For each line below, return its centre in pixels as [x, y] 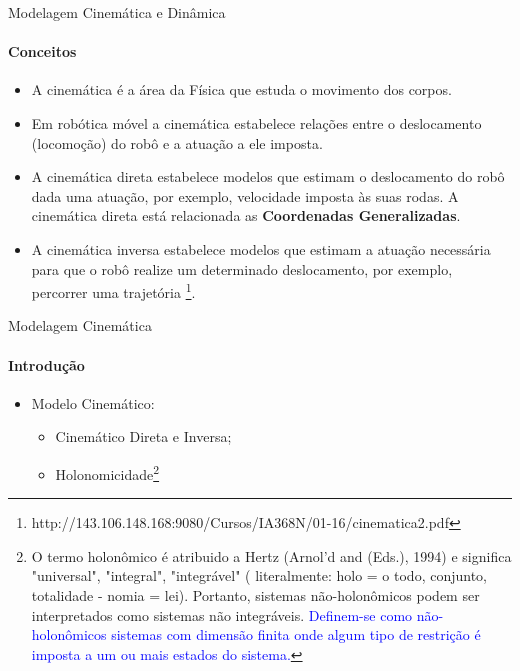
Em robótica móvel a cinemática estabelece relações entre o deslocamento [256, 122]
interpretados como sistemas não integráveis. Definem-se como [222, 614]
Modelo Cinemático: [93, 402]
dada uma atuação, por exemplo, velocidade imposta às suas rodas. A [245, 195]
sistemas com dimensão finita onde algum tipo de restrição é [296, 634]
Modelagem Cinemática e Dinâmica [117, 12]
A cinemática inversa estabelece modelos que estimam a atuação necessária [261, 248]
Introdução [46, 364]
